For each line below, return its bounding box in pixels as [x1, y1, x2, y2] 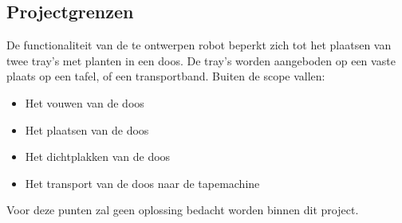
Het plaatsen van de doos [25, 121, 149, 138]
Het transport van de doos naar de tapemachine [25, 174, 260, 191]
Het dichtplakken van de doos [25, 148, 171, 165]
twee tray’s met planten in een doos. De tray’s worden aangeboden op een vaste [6, 52, 396, 68]
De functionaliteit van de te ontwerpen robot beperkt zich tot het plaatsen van [6, 37, 392, 53]
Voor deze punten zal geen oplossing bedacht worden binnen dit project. [6, 201, 359, 218]
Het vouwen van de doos [25, 94, 144, 111]
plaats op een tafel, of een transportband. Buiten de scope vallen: [6, 68, 325, 84]
